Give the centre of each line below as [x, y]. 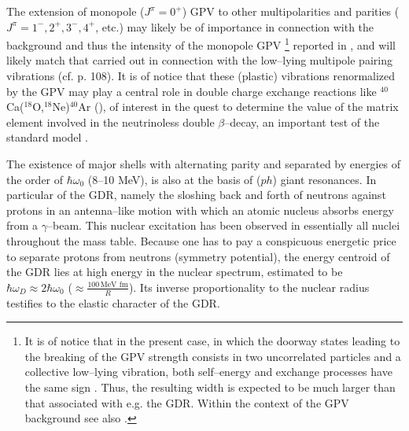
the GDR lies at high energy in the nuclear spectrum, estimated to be [175, 272]
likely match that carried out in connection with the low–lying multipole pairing [199, 60]
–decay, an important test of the [302, 122]
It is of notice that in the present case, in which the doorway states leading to [212, 341]
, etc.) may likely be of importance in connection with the [235, 26]
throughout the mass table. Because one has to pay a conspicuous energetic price [201, 240]
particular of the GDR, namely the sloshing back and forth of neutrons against [196, 195]
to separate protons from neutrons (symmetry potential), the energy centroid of [198, 256]
